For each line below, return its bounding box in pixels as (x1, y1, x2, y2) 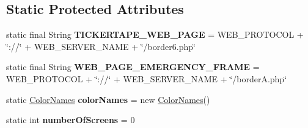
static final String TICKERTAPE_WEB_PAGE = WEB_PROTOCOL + (6, 28, 304, 41)
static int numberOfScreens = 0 (6, 113, 135, 126)
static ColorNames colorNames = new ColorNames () (6, 93, 210, 105)
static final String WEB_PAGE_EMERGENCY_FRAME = (6, 60, 260, 73)
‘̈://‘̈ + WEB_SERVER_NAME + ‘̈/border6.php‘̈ (6, 40, 196, 52)
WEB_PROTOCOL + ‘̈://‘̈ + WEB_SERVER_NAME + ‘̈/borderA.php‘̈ (6, 72, 287, 85)
